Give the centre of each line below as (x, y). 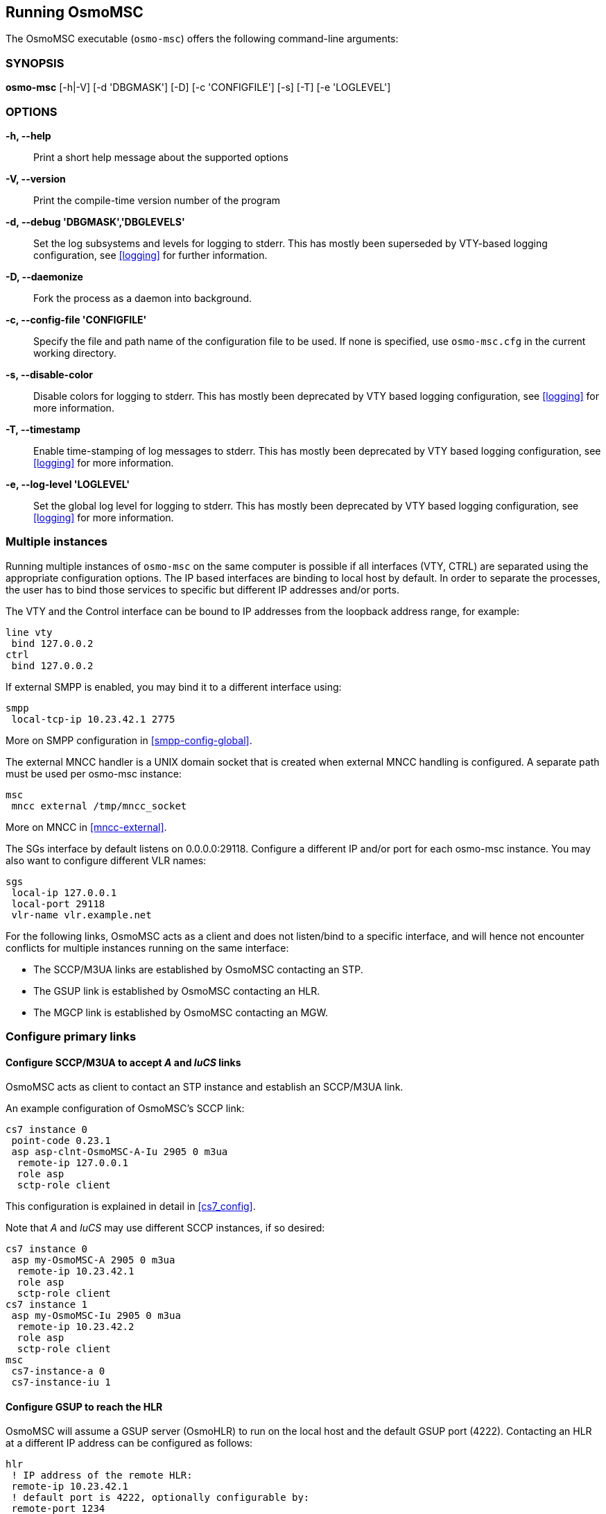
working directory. (75, 353)
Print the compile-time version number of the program (157, 200)
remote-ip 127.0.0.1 (73, 1163)
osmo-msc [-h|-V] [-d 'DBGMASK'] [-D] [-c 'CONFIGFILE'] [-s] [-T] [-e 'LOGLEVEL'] (198, 87)
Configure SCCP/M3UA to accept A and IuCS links (123, 1062)
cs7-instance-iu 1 (61, 1382)
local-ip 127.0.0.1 (64, 892)
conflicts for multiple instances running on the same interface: (147, 948)
